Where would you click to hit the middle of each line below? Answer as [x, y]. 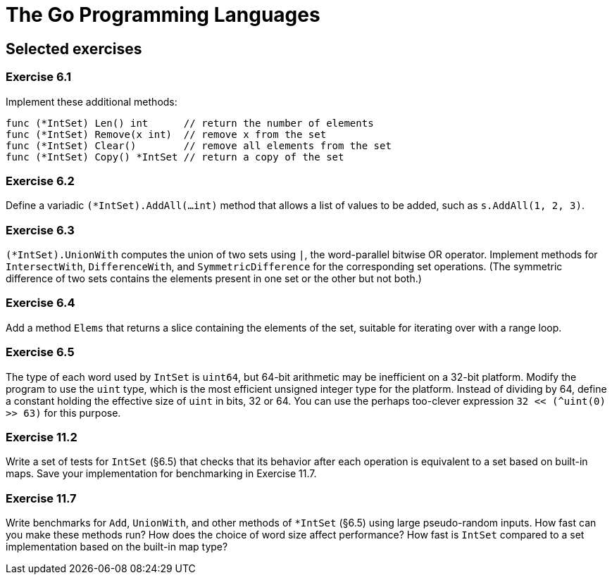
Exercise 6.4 [40, 303]
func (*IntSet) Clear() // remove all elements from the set [199, 145]
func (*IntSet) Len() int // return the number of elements [190, 123]
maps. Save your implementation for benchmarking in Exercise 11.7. [161, 474]
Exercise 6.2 [40, 181]
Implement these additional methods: [92, 101]
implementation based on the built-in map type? [117, 547]
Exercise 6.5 [40, 352]
